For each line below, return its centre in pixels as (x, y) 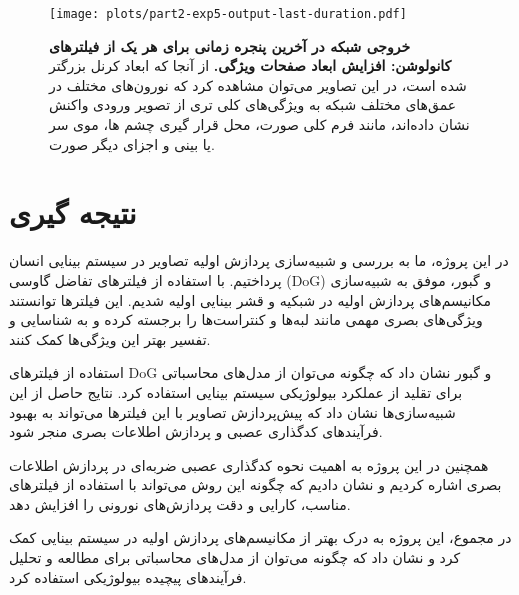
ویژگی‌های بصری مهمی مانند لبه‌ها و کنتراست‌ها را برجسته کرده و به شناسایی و (246, 319)
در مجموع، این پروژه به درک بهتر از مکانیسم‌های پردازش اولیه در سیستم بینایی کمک (260, 537)
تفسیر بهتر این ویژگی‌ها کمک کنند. (110, 338)
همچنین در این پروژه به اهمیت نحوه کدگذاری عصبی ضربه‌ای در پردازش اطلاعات (249, 464)
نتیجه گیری (73, 212)
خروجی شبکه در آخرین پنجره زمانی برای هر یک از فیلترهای (230, 45)
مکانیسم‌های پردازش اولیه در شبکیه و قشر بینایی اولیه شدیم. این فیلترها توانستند (250, 299)
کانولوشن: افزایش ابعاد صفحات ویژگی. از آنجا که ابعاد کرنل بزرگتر (250, 65)
